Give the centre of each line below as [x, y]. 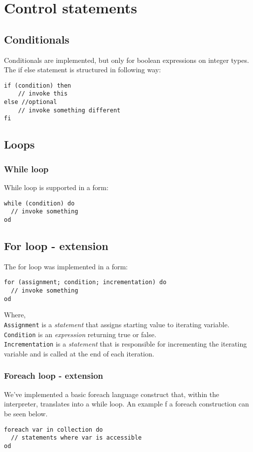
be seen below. [26, 413]
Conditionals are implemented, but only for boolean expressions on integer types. [126, 60]
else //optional [31, 102]
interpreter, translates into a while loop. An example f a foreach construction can [126, 404]
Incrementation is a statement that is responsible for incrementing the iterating [126, 344]
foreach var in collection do [54, 429]
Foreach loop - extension [54, 376]
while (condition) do [39, 203]
